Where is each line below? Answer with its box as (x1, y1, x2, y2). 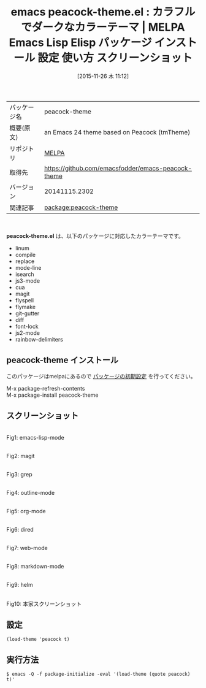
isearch (15, 270, 35, 278)
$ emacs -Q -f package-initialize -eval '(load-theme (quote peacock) (6, 671, 191, 678)
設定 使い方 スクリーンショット (37, 51, 193, 65)
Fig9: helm (6, 581, 33, 588)
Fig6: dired (6, 526, 34, 533)
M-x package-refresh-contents (6, 384, 85, 392)
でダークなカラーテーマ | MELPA (21, 20, 185, 34)
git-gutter (15, 310, 40, 317)
